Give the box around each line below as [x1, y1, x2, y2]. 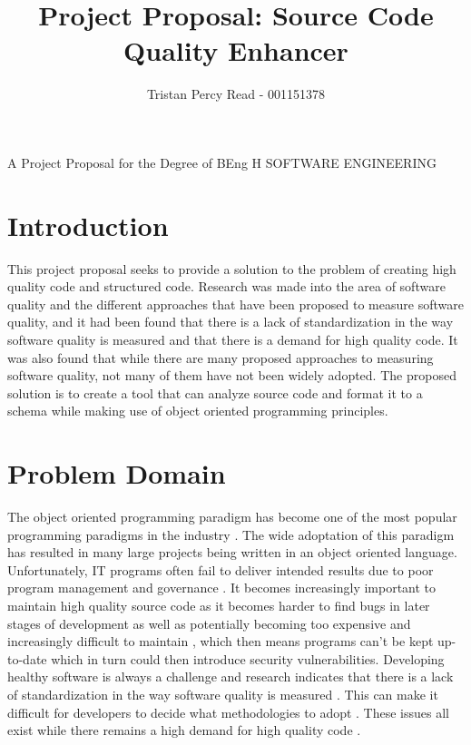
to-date [7, 649, 47, 668]
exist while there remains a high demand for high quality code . [7, 720, 361, 740]
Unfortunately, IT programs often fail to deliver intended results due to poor [7, 560, 434, 579]
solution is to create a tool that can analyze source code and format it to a [7, 383, 423, 402]
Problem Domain [7, 455, 226, 492]
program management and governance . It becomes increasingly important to [7, 578, 437, 597]
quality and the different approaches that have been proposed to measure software [7, 294, 464, 313]
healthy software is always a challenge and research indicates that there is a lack [7, 667, 454, 686]
